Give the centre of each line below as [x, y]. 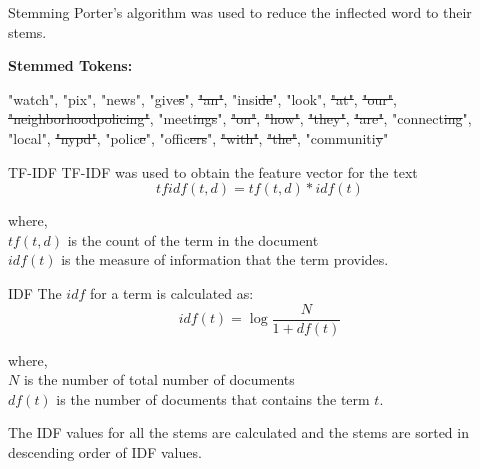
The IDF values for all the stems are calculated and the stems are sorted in [238, 432]
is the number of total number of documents [159, 379]
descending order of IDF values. [105, 451]
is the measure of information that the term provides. [225, 259]
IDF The [35, 292]
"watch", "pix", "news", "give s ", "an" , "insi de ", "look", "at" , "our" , [202, 98]
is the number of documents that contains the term [213, 398]
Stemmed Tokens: [70, 65]
